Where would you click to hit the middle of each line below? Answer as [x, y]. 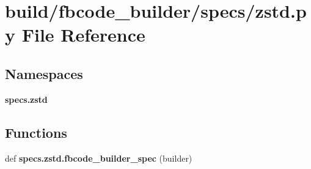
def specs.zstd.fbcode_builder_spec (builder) [99, 158]
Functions [36, 132]
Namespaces [44, 73]
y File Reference [75, 35]
